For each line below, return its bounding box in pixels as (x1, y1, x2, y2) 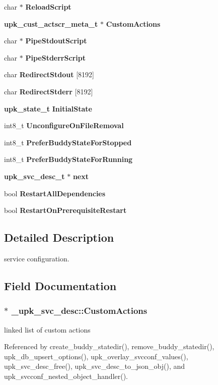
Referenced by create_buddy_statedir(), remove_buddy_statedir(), (4, 341, 214, 352)
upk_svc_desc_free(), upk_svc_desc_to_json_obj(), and (4, 361, 185, 371)
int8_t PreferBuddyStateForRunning (4, 154, 133, 164)
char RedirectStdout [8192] (4, 69, 94, 80)
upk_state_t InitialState (4, 103, 92, 114)
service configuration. (4, 253, 69, 263)
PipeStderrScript (25, 52, 86, 63)
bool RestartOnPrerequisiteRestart (4, 205, 127, 215)
